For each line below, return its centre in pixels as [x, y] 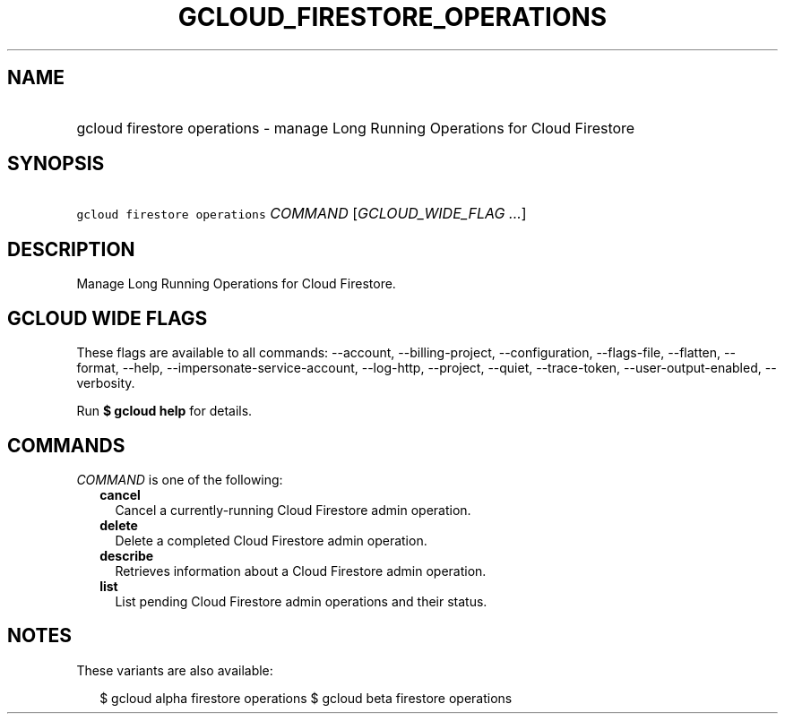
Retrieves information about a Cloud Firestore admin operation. [301, 571]
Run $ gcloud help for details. [164, 411]
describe [127, 555]
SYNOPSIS [56, 164]
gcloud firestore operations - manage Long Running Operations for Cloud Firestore [356, 128]
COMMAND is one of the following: [180, 479]
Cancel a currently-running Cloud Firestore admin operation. [293, 510]
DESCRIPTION [71, 249]
